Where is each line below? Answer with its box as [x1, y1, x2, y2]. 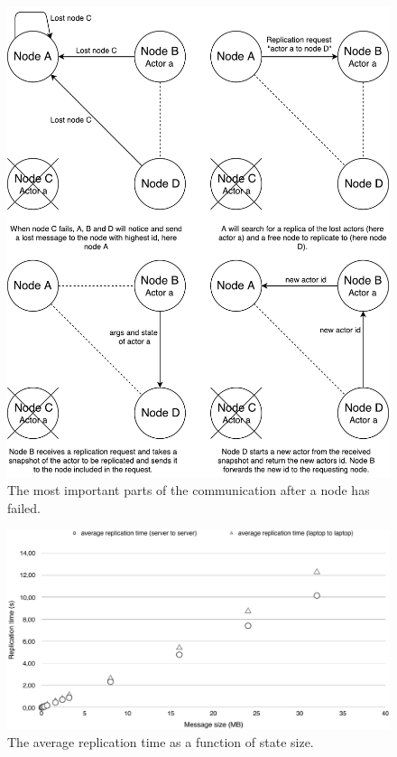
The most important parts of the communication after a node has [7, 481, 370, 500]
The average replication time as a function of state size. [7, 732, 314, 751]
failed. [7, 498, 41, 517]
